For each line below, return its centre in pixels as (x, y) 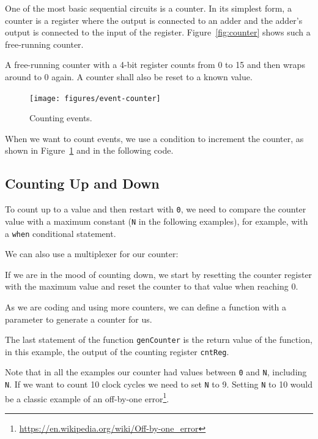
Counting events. (61, 118)
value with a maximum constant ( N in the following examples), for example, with (157, 221)
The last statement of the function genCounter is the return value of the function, (159, 340)
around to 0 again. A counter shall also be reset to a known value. (129, 76)
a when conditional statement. (61, 233)
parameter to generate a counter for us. (79, 319)
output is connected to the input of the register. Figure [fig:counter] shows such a (158, 32)
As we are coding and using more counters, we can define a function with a (146, 306)
